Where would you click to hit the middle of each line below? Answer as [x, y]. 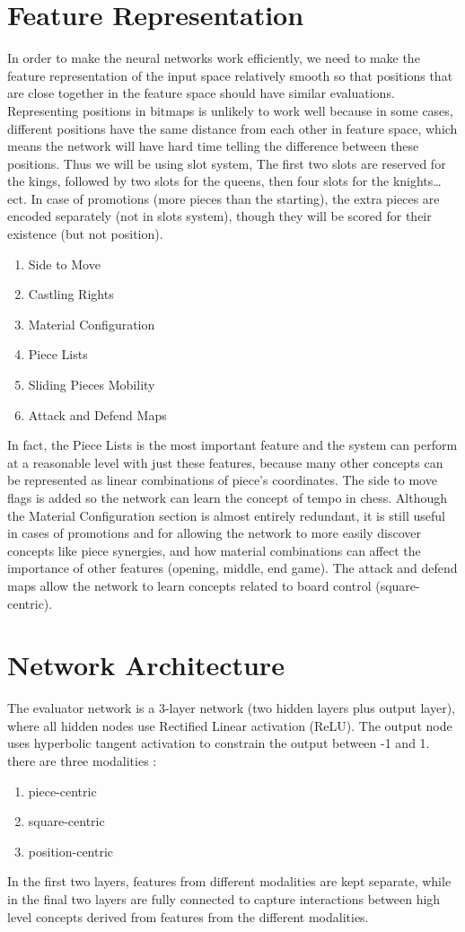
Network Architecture [146, 665]
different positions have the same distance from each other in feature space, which [232, 128]
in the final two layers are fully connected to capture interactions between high [224, 899]
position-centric [71, 851]
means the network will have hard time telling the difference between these [213, 146]
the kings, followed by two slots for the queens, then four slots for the [198, 181]
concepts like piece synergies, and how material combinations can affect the [214, 550]
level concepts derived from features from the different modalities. [188, 916]
